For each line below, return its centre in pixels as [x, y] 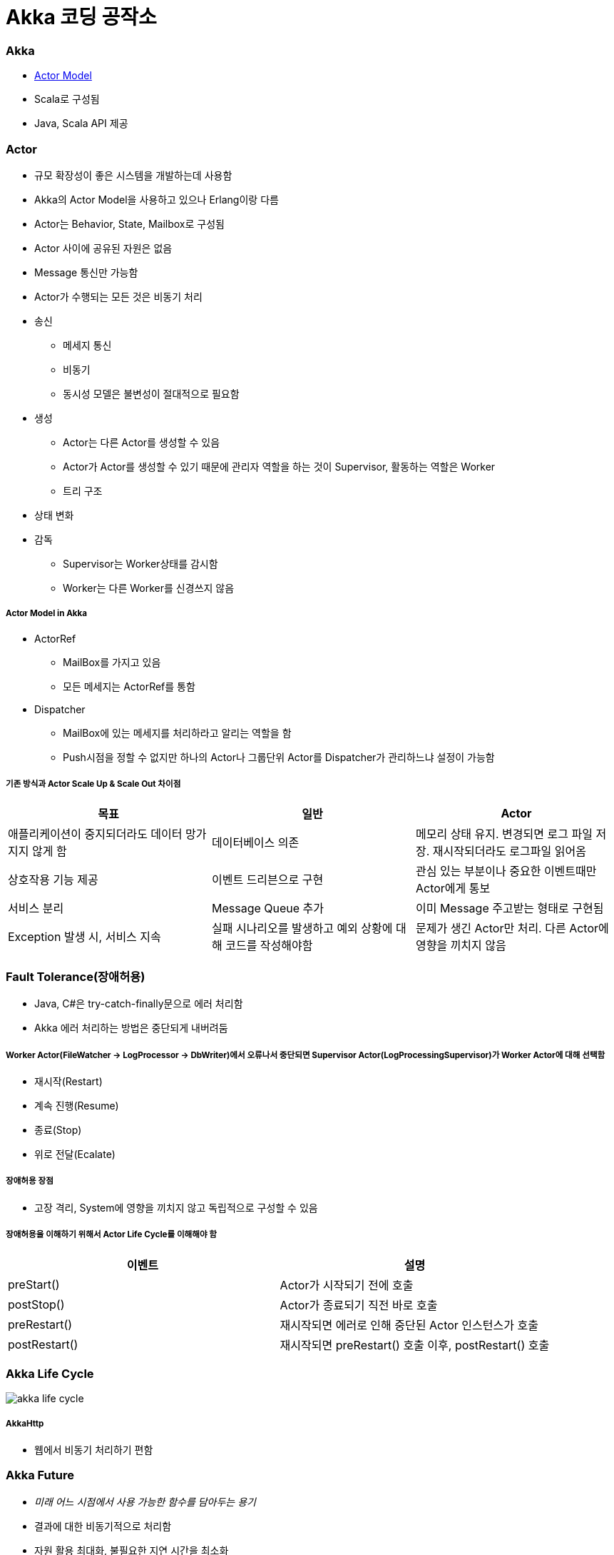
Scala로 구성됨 [67, 99]
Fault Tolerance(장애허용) [76, 976]
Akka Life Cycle [50, 1373]
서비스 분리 [36, 909]
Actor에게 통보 [453, 889]
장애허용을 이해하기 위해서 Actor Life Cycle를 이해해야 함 [112, 1235]
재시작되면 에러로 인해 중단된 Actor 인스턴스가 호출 [409, 1325]
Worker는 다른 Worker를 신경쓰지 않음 [149, 588]
